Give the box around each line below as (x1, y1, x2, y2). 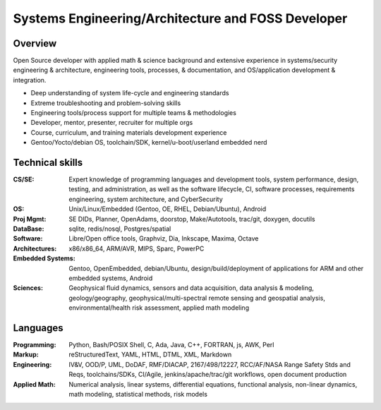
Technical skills (13, 157, 83, 169)
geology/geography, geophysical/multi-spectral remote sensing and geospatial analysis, (68, 294, 326, 302)
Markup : (13, 350, 39, 359)
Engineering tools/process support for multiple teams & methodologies (30, 109, 236, 117)
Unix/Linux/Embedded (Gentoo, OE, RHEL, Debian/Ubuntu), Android (68, 205, 267, 213)
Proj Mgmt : (13, 215, 47, 223)
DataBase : (13, 224, 44, 233)
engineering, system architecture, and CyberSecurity (68, 195, 224, 203)
